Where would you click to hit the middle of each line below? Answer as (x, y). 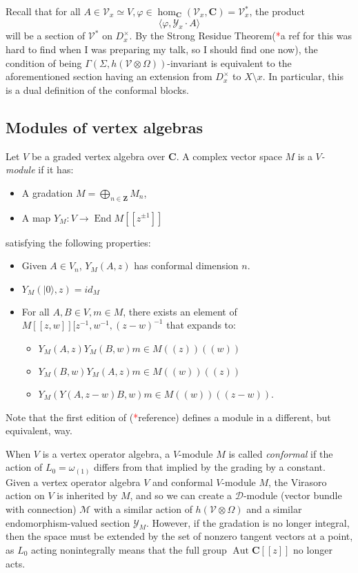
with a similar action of (143, 509)
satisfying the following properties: (78, 242)
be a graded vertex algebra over (98, 156)
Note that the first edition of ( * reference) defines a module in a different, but (168, 417)
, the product (277, 11)
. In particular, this (303, 76)
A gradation (47, 192)
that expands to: (201, 325)
